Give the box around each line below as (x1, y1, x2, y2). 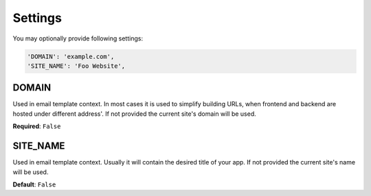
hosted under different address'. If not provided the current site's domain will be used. (12, 110, 257, 118)
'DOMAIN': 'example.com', (27, 52, 115, 60)
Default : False (12, 180, 56, 188)
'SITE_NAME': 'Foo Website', (27, 62, 126, 70)
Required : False (12, 122, 61, 130)
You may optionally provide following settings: (12, 34, 144, 42)
